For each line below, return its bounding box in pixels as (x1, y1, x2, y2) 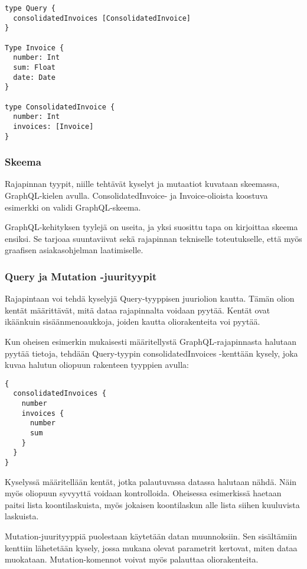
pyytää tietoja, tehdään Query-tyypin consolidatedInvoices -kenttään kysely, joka (5, 347, 298, 359)
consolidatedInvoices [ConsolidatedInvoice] (13, 14, 191, 22)
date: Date (13, 73, 55, 82)
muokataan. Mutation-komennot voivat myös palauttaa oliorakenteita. (5, 553, 259, 565)
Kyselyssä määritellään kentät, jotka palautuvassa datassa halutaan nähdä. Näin (5, 475, 297, 487)
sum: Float (13, 63, 55, 72)
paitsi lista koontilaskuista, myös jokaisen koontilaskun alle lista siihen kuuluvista (5, 498, 300, 510)
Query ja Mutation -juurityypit (5, 269, 157, 283)
